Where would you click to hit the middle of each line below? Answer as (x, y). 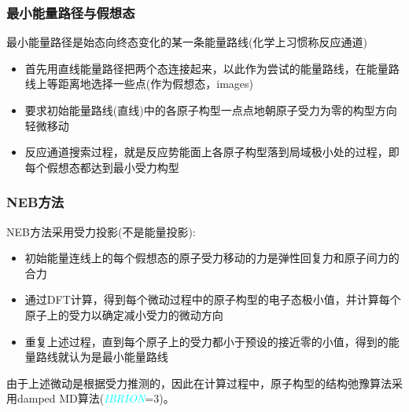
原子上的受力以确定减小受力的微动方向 (124, 314)
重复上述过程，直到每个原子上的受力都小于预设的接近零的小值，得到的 (206, 341)
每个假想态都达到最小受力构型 (102, 167)
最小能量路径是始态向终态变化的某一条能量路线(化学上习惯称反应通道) (187, 42)
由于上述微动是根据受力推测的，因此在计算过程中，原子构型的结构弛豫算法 (199, 383)
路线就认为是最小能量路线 (102, 357)
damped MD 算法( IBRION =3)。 (96, 398)
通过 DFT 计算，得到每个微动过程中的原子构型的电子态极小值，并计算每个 (213, 299)
